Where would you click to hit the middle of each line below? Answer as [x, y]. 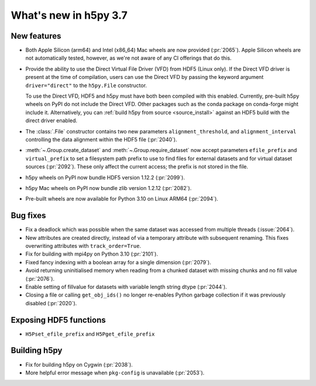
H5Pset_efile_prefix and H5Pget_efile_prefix [90, 334]
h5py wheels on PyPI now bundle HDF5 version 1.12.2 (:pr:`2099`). [105, 177]
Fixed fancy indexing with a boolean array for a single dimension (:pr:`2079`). [118, 262]
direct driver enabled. [51, 120]
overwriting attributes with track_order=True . [83, 246]
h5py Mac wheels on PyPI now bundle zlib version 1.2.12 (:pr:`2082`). [109, 188]
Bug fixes [28, 216]
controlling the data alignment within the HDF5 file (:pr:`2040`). [101, 139]
